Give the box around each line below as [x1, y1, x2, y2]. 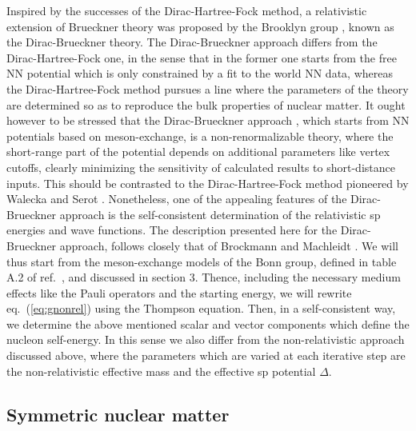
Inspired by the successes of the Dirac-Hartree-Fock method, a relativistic [6, 2, 367, 18]
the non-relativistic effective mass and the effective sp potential [6, 362, 316, 379]
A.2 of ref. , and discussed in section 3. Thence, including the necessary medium [6, 269, 401, 285]
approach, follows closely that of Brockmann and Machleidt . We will [59, 237, 398, 253]
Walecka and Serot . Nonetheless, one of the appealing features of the [6, 190, 347, 207]
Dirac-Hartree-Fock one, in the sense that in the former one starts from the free [6, 49, 397, 66]
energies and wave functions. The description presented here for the [6, 221, 338, 238]
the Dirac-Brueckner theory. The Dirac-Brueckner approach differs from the [6, 34, 378, 50]
